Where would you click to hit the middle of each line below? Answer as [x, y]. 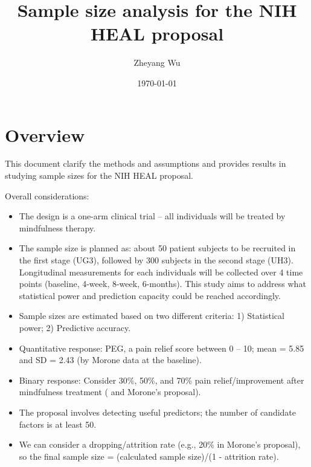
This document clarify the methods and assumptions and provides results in [146, 163]
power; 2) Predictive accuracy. [75, 327]
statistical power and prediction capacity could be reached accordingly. [150, 295]
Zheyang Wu [157, 63]
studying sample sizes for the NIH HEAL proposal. [99, 176]
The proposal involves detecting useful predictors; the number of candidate [158, 412]
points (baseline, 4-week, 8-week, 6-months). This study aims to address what [162, 284]
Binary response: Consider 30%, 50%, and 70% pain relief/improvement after [162, 380]
